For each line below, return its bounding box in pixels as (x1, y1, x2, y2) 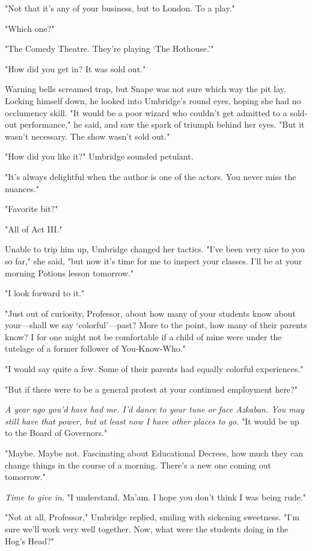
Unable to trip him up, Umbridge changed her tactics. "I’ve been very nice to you (5, 243, 305, 255)
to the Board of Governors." (5, 426, 108, 439)
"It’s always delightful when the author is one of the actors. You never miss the (5, 170, 296, 182)
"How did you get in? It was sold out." (5, 62, 146, 75)
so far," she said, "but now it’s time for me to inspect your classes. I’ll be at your (5, 254, 302, 267)
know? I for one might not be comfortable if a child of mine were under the (5, 330, 282, 343)
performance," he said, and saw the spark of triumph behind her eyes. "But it (19, 118, 305, 131)
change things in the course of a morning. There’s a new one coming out (5, 458, 271, 471)
